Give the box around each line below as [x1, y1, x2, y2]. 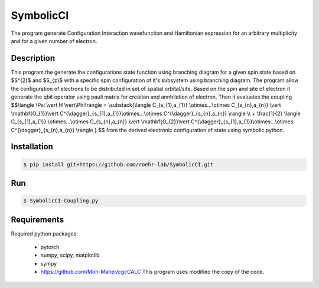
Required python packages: [11, 230, 79, 237]
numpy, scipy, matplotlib [40, 251, 100, 259]
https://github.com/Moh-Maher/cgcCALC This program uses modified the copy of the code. [40, 269, 265, 276]
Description [11, 53, 56, 63]
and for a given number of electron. [11, 37, 97, 44]
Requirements [11, 214, 64, 224]
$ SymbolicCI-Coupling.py [23, 198, 99, 204]
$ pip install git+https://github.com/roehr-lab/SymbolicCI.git [23, 161, 214, 168]
